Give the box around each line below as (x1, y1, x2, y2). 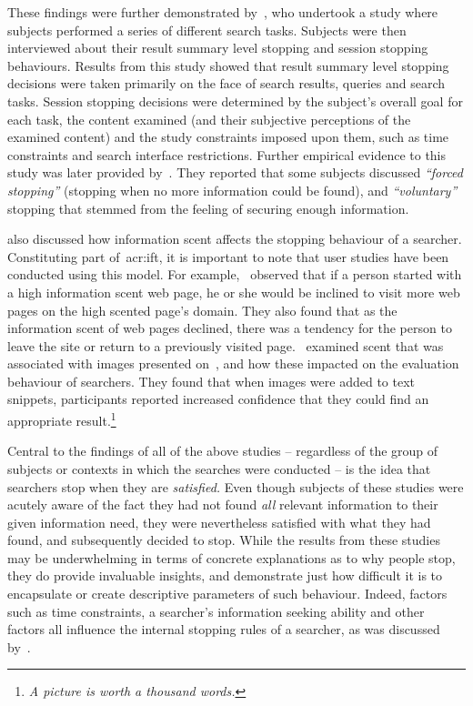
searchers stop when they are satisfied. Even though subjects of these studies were (7, 477, 464, 496)
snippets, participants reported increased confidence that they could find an (7, 389, 429, 408)
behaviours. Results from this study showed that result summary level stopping (7, 55, 449, 75)
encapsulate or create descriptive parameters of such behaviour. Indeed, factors (7, 584, 448, 603)
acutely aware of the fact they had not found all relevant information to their (7, 495, 438, 514)
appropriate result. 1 (7, 408, 116, 429)
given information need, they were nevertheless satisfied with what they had (7, 512, 431, 531)
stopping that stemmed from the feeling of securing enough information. (7, 198, 409, 217)
